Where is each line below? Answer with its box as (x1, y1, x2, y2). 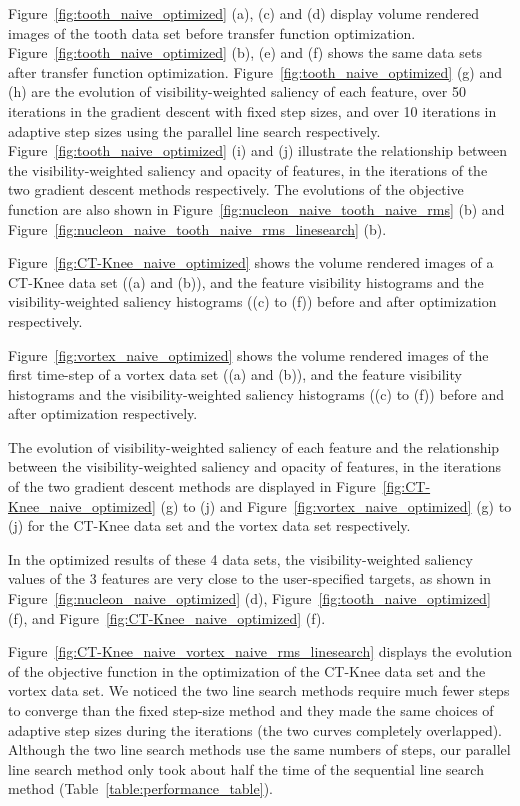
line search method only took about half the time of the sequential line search (8, 758, 484, 779)
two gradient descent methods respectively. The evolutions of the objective (8, 179, 464, 200)
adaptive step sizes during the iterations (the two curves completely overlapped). (8, 719, 503, 740)
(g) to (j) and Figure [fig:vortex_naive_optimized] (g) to (160, 495, 512, 516)
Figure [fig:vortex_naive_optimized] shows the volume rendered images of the (8, 344, 489, 365)
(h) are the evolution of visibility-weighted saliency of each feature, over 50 (8, 81, 466, 102)
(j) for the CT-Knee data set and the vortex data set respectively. (8, 515, 411, 536)
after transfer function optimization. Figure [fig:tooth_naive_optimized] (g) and (8, 61, 503, 82)
